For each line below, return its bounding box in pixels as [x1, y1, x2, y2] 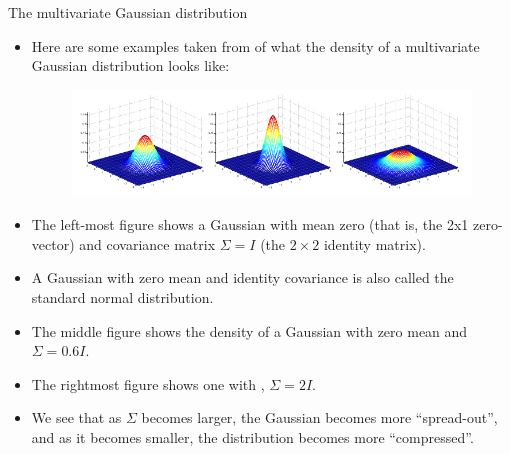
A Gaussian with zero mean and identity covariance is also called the [31, 267, 454, 288]
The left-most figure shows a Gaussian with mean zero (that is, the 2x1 [31, 214, 469, 235]
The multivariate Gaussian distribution [8, 2, 248, 22]
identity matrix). [323, 233, 426, 254]
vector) [31, 233, 75, 254]
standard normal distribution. [31, 286, 214, 307]
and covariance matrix [79, 233, 216, 254]
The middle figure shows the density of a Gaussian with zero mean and [31, 320, 468, 341]
